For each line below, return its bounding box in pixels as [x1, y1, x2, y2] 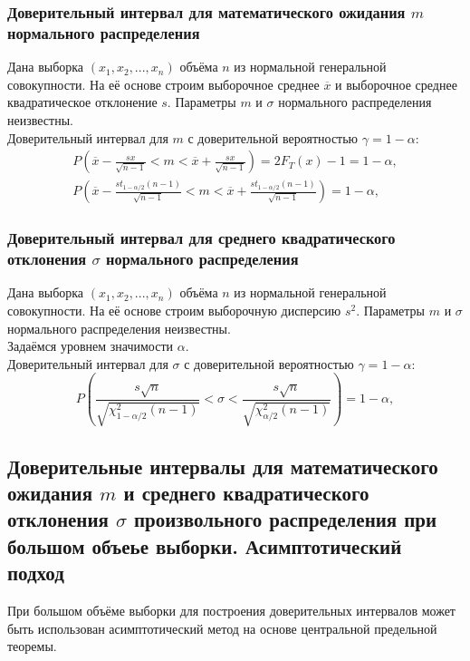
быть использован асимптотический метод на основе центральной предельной [7, 618, 437, 637]
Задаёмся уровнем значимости [7, 336, 174, 355]
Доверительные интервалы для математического [7, 452, 438, 480]
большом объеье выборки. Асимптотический [7, 531, 402, 559]
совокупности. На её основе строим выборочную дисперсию [7, 300, 341, 319]
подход [7, 559, 64, 587]
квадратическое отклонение [7, 92, 158, 112]
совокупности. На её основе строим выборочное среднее [7, 74, 320, 93]
